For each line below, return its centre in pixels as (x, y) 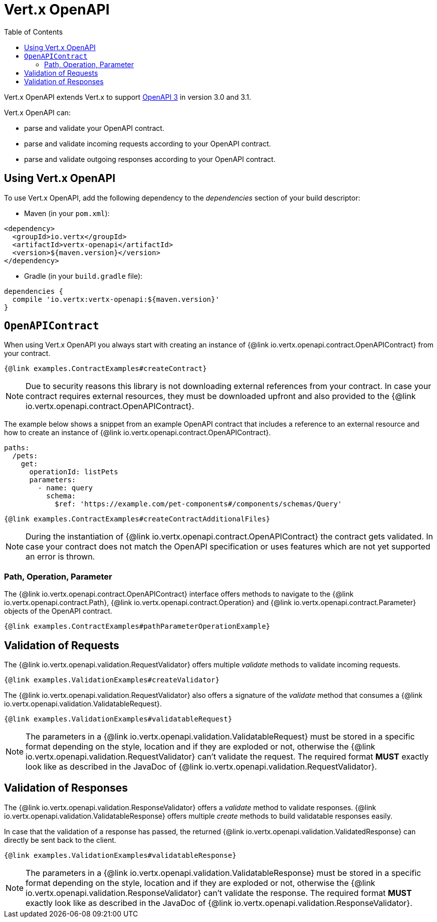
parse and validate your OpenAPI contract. (94, 128)
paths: (17, 448)
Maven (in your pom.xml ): (67, 213)
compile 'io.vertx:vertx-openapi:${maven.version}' (116, 299)
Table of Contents (34, 32)
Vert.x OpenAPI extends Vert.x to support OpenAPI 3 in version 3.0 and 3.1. (128, 97)
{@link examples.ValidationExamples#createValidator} (112, 680)
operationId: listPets (74, 472)
